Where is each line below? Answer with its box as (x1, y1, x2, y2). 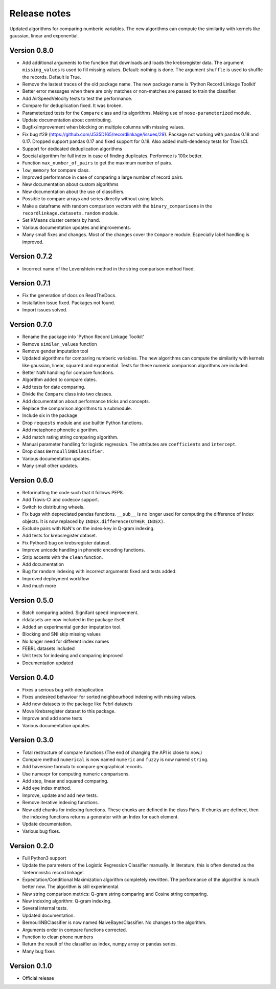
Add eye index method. (22, 785, 72, 791)
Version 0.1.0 (9, 961, 52, 970)
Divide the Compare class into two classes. (22, 391, 112, 397)
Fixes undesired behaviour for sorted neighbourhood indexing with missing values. (22, 694, 197, 700)
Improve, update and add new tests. (22, 792, 98, 798)
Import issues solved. (22, 307, 67, 313)
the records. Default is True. (22, 74, 81, 80)
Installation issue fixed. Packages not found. (22, 300, 116, 306)
